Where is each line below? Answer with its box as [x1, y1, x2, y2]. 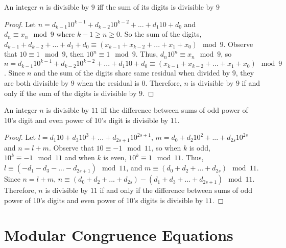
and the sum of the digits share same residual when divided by [34, 67, 230, 78]
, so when [151, 142, 181, 153]
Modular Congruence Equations [4, 225, 233, 245]
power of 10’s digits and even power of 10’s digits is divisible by [4, 194, 203, 205]
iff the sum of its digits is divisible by [97, 2, 214, 12]
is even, [103, 152, 127, 163]
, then [65, 48, 84, 59]
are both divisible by [4, 78, 69, 88]
